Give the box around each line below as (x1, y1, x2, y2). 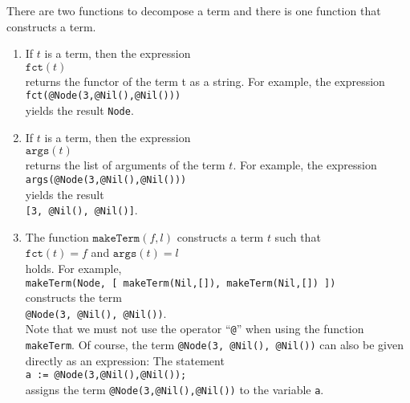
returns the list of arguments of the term (25, 157, 225, 173)
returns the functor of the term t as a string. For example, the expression (25, 72, 385, 89)
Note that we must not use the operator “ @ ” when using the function (25, 320, 364, 337)
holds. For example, (25, 259, 122, 276)
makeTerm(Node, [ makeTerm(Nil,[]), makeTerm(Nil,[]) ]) (25, 277, 336, 289)
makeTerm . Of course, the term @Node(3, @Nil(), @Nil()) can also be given (25, 336, 404, 353)
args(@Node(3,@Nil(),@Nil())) (25, 173, 187, 185)
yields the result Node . (25, 102, 134, 119)
